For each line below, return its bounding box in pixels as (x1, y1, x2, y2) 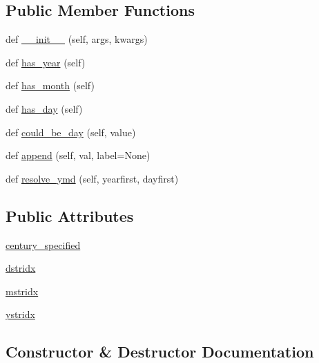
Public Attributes (6, 205, 134, 226)
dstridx (6, 261, 36, 275)
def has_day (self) (6, 101, 83, 115)
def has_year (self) (6, 55, 86, 69)
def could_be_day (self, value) (6, 124, 136, 139)
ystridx (6, 307, 35, 322)
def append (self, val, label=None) (6, 148, 151, 162)
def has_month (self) (6, 78, 95, 93)
